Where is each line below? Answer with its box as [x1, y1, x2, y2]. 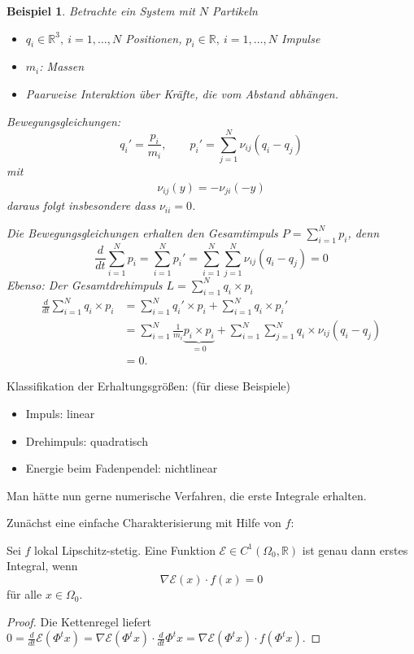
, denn [347, 224, 380, 241]
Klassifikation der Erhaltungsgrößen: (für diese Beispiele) [7, 377, 291, 395]
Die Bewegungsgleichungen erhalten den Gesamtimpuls [7, 224, 278, 241]
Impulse [281, 29, 320, 46]
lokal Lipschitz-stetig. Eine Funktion [34, 541, 216, 558]
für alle [7, 586, 42, 603]
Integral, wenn [7, 557, 78, 574]
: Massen [39, 58, 85, 75]
